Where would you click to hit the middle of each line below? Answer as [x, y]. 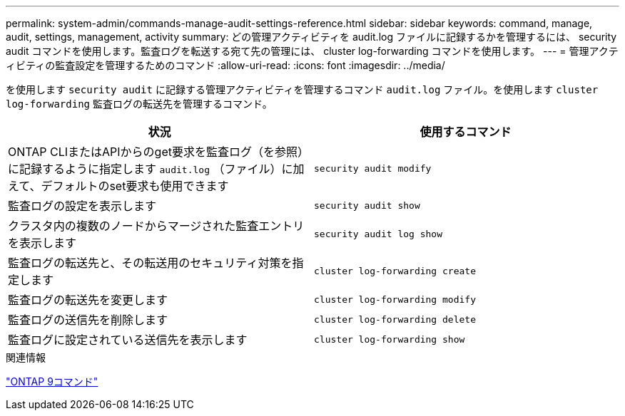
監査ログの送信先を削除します [88, 320]
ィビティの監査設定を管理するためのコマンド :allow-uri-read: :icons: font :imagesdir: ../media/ [225, 65]
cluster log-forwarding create [395, 271]
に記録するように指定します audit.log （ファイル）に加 [156, 169]
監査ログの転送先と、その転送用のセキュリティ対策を [150, 263]
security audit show [367, 205]
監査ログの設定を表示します [82, 206]
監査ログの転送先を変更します [88, 300]
